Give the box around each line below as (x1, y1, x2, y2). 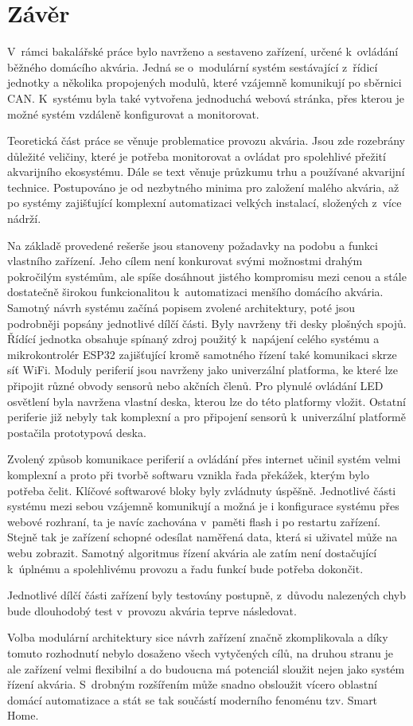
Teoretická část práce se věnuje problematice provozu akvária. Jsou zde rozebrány (7, 132, 405, 149)
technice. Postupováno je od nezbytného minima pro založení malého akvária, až (7, 178, 399, 195)
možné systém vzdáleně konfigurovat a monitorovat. (7, 105, 259, 122)
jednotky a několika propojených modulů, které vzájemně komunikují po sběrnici (7, 74, 402, 91)
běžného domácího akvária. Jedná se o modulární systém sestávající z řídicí (7, 58, 378, 75)
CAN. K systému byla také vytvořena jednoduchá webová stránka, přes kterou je (7, 89, 405, 106)
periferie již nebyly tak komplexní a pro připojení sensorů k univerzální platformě (7, 408, 407, 425)
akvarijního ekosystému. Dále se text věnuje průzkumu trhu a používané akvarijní (7, 163, 405, 180)
